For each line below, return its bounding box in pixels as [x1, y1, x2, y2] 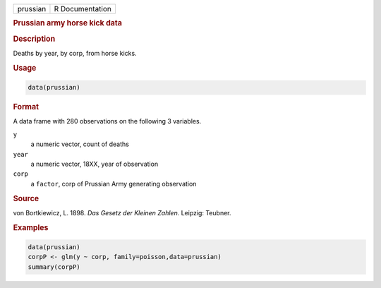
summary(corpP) [28, 263, 80, 271]
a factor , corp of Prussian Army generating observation [30, 179, 197, 188]
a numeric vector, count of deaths [30, 140, 130, 148]
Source [13, 193, 40, 203]
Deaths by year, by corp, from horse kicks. [13, 49, 137, 57]
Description [13, 34, 56, 44]
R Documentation [54, 4, 112, 13]
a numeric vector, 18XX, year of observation [30, 160, 159, 168]
